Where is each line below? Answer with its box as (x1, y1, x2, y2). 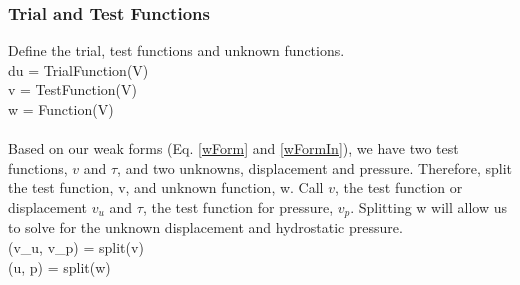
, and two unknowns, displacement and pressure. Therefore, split (117, 157, 512, 178)
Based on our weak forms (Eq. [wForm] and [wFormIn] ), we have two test (8, 138, 459, 159)
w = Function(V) (8, 99, 114, 119)
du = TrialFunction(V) (8, 59, 149, 80)
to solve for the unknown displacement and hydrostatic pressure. (8, 217, 403, 238)
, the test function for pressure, (142, 196, 334, 217)
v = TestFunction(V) (8, 79, 138, 100)
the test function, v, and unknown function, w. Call (8, 177, 324, 198)
